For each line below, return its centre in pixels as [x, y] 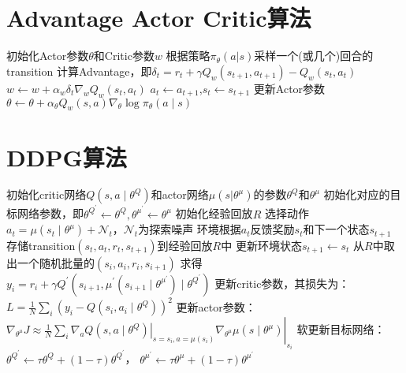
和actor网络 [180, 194]
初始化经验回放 [214, 213]
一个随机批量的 [56, 262]
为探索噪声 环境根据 [190, 229]
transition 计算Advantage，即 [79, 71]
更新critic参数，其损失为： [282, 283]
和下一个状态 [336, 229]
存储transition [41, 245]
